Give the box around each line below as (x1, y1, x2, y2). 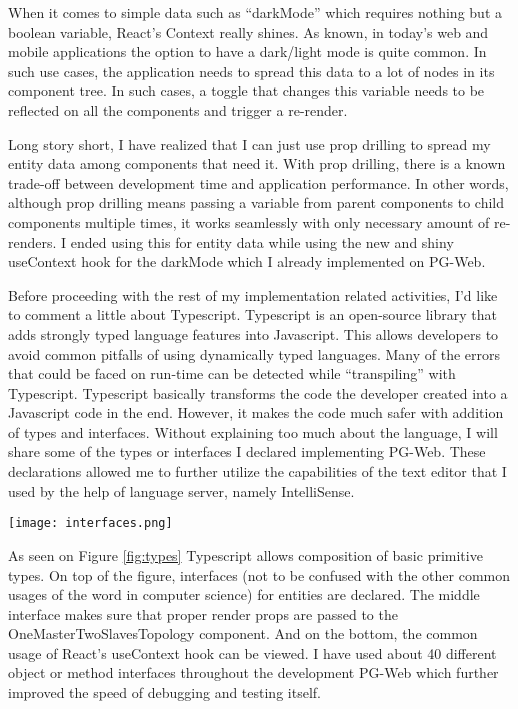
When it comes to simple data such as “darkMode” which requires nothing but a (8, 2, 502, 22)
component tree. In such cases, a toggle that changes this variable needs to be (8, 80, 485, 101)
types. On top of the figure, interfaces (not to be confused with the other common (8, 564, 511, 585)
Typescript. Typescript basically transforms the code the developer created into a (8, 382, 508, 403)
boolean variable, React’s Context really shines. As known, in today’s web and (8, 21, 489, 42)
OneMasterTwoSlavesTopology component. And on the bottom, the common (8, 623, 478, 644)
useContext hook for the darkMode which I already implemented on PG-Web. (8, 251, 486, 272)
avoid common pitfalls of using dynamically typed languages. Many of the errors (8, 343, 501, 364)
